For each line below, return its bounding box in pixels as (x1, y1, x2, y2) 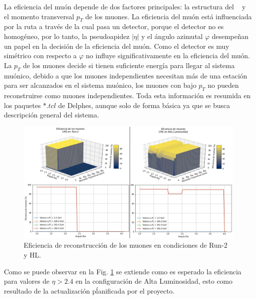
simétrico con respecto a (4, 50, 77, 61)
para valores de (4, 276, 50, 286)
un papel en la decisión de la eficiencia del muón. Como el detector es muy (4, 40, 229, 51)
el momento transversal (4, 11, 74, 21)
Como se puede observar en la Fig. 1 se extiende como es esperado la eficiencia (4, 266, 242, 276)
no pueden (208, 80, 239, 90)
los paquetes (4, 100, 41, 110)
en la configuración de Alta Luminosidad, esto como (75, 276, 233, 286)
